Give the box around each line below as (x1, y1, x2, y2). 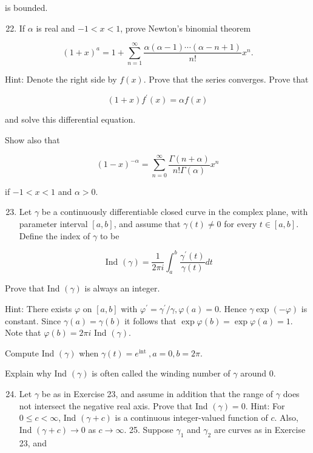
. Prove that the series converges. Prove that (143, 73, 309, 86)
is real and (36, 21, 75, 34)
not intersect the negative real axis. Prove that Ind (19, 399, 208, 412)
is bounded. (5, 1, 48, 13)
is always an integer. (84, 282, 160, 295)
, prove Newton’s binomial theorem (120, 21, 251, 34)
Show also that (5, 134, 60, 146)
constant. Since (5, 314, 61, 327)
